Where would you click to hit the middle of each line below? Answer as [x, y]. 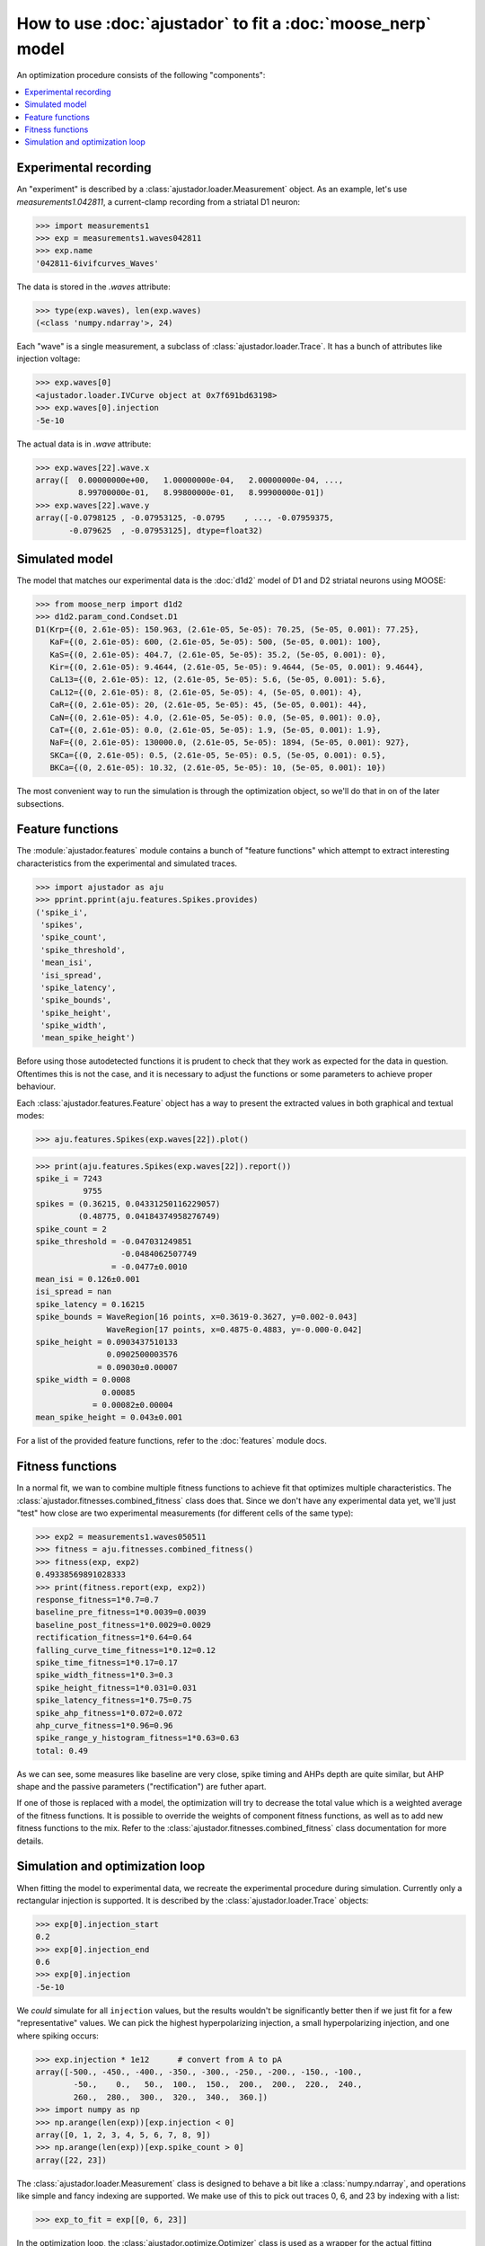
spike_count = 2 [71, 1229]
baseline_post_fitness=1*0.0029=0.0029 [123, 1625]
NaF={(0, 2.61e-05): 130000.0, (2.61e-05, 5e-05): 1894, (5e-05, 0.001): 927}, [230, 743]
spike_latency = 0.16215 [90, 1304]
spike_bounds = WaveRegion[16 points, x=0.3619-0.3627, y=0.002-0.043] [197, 1317]
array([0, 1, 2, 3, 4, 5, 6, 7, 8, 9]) [123, 2135]
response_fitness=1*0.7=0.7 [97, 1600]
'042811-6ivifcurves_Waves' [97, 263]
